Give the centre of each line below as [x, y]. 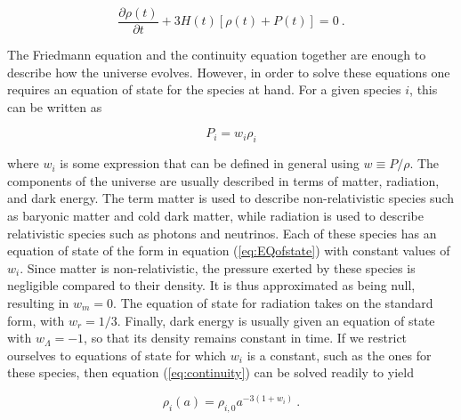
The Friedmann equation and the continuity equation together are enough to [217, 55]
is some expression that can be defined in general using [210, 163]
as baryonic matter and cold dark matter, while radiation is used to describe [215, 216]
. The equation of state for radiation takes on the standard [273, 302]
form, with [36, 320]
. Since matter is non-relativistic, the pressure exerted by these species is [218, 267]
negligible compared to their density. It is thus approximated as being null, [211, 285]
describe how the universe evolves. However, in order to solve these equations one [229, 72]
